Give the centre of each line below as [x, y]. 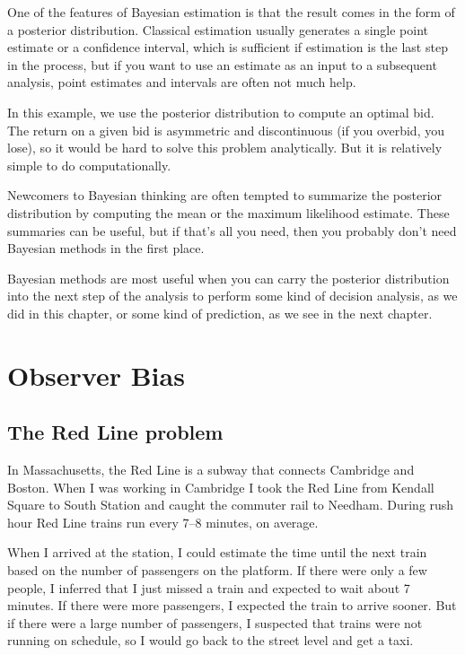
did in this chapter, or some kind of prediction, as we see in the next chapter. [220, 313]
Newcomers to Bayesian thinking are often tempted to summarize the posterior [225, 195]
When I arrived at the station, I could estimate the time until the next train [217, 552]
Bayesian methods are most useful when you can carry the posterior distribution [228, 278]
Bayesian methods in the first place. [106, 248]
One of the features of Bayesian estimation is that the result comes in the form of [231, 12]
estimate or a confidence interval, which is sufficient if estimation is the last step [228, 47]
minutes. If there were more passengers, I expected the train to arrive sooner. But [232, 605]
